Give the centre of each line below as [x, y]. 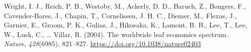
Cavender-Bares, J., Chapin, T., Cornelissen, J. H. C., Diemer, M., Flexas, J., [120, 15]
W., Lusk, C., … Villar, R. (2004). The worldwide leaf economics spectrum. [116, 34]
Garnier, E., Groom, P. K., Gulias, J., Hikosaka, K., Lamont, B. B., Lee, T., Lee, [126, 25]
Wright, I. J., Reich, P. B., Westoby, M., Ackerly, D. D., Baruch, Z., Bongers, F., [125, 6]
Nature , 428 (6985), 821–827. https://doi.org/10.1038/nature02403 [103, 44]
